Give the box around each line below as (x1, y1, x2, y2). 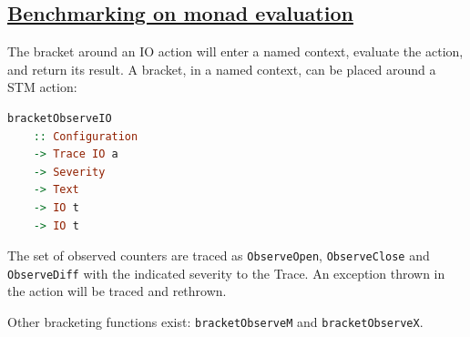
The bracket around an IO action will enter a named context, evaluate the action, (7, 42, 464, 61)
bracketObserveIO (7, 111, 112, 125)
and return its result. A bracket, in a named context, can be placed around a (7, 59, 436, 78)
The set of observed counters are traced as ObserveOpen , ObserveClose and (7, 246, 430, 265)
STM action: (7, 77, 77, 97)
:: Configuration (33, 129, 138, 143)
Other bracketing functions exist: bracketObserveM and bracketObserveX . (7, 312, 424, 332)
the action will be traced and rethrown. (7, 281, 227, 301)
